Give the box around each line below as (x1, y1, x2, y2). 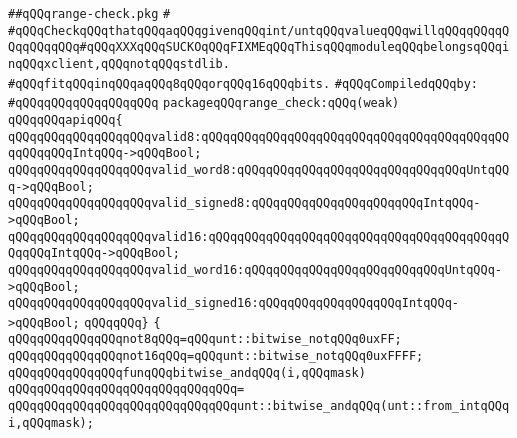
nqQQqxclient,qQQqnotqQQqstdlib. (8, 56, 230, 71)
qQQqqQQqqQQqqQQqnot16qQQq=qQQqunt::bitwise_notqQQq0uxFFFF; (8, 349, 424, 364)
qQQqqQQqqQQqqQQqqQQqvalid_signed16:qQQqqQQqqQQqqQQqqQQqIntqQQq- (8, 296, 460, 311)
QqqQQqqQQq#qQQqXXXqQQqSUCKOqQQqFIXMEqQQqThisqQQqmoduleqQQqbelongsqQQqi (8, 40, 510, 55)
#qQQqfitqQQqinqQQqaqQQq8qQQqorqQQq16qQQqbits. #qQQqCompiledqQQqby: (8, 76, 479, 91)
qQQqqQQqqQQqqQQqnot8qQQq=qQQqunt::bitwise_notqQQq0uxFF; (8, 332, 402, 347)
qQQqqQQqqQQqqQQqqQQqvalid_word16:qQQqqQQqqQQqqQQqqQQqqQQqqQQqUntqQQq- (8, 262, 502, 277)
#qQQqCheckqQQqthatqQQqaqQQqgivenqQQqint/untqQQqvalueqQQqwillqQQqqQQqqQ (8, 23, 510, 38)
